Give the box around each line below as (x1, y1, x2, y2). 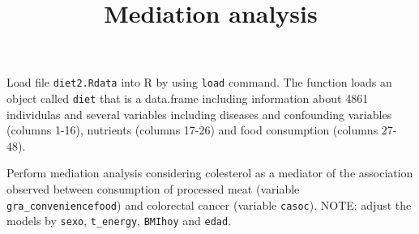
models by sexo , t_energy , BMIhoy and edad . (6, 212, 232, 229)
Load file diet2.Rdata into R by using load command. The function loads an (6, 74, 392, 91)
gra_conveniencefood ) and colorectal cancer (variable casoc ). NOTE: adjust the (6, 196, 412, 213)
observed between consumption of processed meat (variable (6, 181, 300, 198)
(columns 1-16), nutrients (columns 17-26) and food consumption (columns (6, 121, 378, 138)
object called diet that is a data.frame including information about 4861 (6, 90, 369, 107)
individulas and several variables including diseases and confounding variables (6, 105, 392, 122)
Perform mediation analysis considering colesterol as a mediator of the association (6, 164, 413, 181)
